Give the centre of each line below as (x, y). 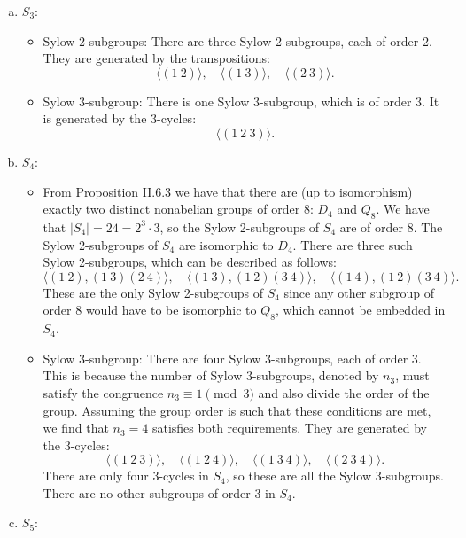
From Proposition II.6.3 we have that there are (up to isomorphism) (228, 191)
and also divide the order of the (344, 392)
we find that (76, 428)
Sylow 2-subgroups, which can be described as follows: (190, 262)
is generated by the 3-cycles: (120, 118)
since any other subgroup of (359, 292)
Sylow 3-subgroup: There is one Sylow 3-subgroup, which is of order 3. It (241, 101)
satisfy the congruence (103, 392)
